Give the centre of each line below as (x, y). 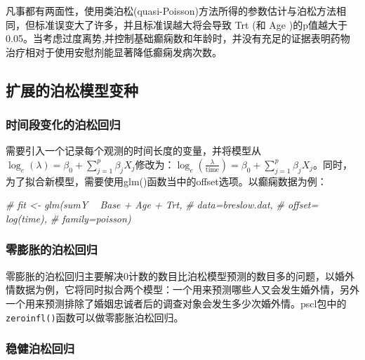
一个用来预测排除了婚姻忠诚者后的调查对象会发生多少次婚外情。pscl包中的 (176, 303)
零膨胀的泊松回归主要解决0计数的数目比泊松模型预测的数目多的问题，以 (170, 275)
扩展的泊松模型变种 (72, 89)
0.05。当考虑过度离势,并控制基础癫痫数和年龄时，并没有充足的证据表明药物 (178, 38)
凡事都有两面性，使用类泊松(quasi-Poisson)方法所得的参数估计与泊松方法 (171, 11)
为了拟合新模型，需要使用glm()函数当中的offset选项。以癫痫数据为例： (166, 181)
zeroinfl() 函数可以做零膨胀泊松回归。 (95, 317)
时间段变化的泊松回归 (63, 125)
